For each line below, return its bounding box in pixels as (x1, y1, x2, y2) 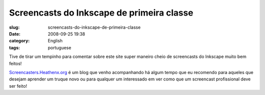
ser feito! (9, 83, 27, 89)
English (48, 38, 63, 44)
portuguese (48, 44, 71, 51)
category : (9, 38, 30, 44)
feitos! (9, 60, 22, 66)
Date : (9, 31, 21, 37)
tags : (9, 44, 20, 51)
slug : (9, 24, 20, 30)
